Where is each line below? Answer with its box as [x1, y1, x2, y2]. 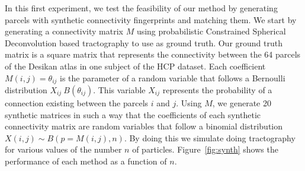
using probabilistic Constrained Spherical [136, 25, 286, 37]
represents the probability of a [162, 84, 272, 96]
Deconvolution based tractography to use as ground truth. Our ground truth [5, 36, 282, 49]
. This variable [93, 84, 146, 96]
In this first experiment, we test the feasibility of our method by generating [5, 2, 278, 14]
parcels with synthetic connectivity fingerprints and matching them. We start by [5, 13, 297, 26]
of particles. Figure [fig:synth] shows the [132, 143, 278, 156]
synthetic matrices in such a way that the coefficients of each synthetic [5, 108, 261, 121]
